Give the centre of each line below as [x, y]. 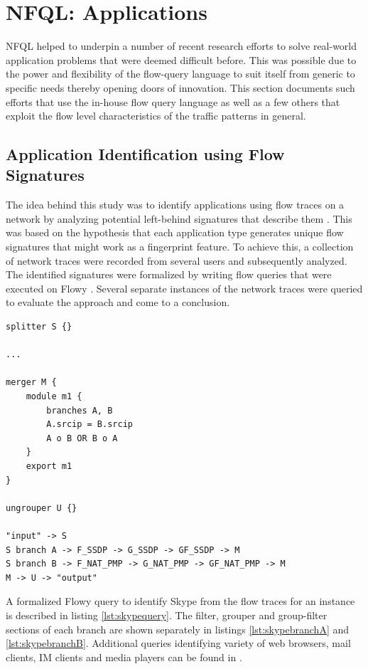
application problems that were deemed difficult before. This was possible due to [181, 59]
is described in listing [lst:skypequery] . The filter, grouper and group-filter [167, 615]
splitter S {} [39, 327]
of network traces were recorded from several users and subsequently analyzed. [177, 260]
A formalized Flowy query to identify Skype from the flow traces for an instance [180, 601]
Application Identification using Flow [145, 154]
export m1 [49, 466]
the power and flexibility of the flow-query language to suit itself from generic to [180, 74]
